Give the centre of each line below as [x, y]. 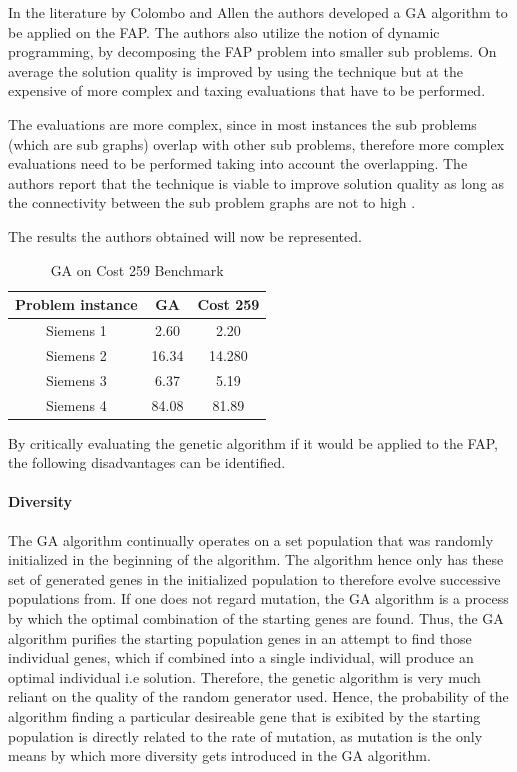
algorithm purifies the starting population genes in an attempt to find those [240, 637]
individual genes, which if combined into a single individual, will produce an [241, 657]
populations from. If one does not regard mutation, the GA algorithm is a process [258, 598]
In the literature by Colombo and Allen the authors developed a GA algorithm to [258, 12]
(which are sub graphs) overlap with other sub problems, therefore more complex [256, 143]
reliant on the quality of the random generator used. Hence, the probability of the [258, 696]
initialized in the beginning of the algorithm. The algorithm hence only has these [256, 559]
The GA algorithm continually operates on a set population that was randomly [251, 539]
